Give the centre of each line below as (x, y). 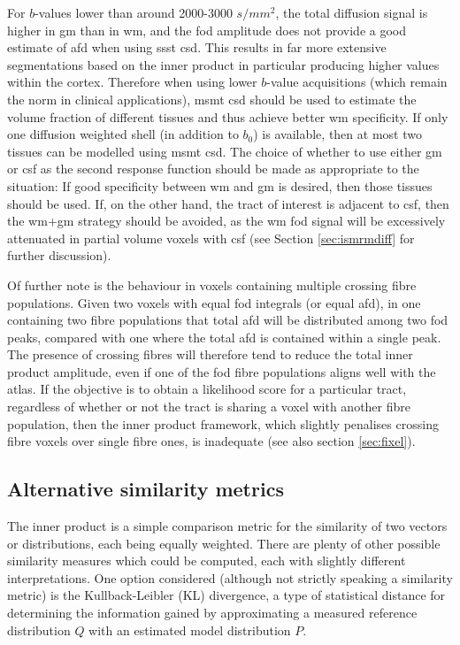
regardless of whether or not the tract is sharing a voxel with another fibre (209, 407)
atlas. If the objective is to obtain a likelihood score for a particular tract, (207, 389)
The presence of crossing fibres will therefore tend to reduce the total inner (210, 354)
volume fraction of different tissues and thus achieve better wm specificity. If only (228, 116)
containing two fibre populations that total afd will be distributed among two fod (228, 320)
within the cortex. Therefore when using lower (132, 82)
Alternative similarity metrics (146, 489)
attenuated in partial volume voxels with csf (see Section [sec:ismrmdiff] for (211, 238)
